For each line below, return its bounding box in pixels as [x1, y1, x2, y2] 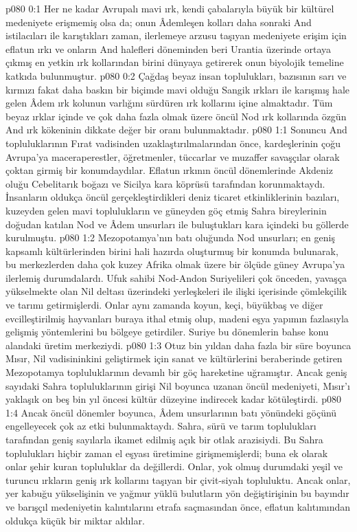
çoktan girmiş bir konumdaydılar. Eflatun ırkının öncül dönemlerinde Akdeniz [5, 163, 333, 177]
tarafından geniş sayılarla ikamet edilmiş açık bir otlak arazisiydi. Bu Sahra [5, 432, 323, 446]
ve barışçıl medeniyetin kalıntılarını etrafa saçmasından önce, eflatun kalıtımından [5, 499, 351, 513]
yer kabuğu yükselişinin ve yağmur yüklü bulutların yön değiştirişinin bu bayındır [5, 486, 349, 500]
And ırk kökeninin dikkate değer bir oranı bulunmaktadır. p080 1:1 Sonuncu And [5, 122, 347, 137]
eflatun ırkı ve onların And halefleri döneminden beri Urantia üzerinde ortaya [5, 41, 332, 56]
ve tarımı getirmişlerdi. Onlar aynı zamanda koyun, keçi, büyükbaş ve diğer [5, 298, 323, 312]
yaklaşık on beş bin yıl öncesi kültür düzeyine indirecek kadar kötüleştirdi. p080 [5, 392, 341, 406]
